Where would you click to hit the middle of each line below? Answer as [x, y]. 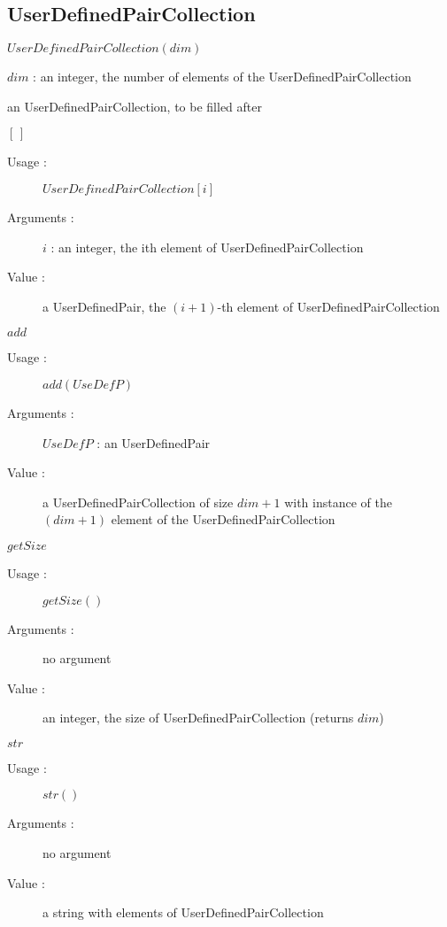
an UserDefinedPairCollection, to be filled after [135, 106]
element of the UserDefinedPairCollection [223, 519]
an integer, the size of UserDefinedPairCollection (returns [198, 718]
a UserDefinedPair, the [104, 306]
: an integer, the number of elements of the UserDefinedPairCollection [222, 77]
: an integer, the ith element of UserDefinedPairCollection [207, 247]
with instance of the [338, 502]
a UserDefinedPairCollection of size [138, 502]
